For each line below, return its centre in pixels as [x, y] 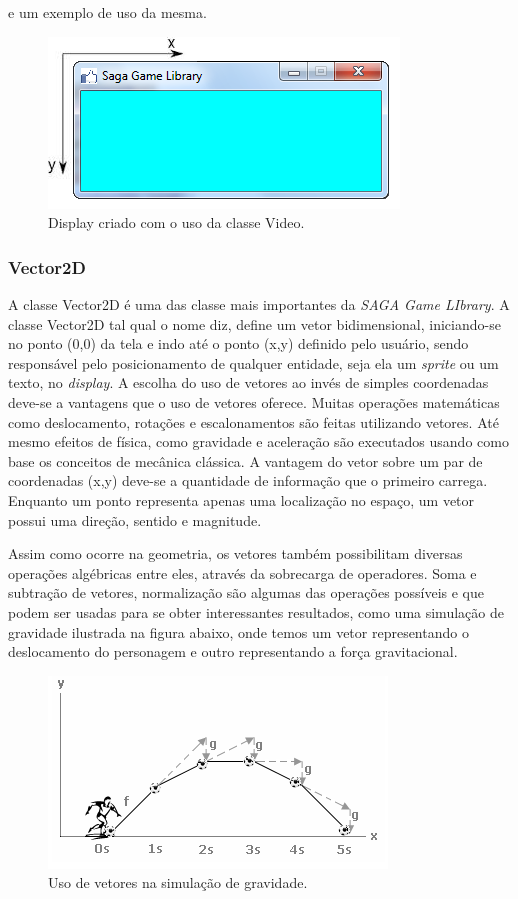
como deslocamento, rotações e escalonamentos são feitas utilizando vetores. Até [253, 421]
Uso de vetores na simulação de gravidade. [178, 882]
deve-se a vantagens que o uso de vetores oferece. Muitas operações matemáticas [254, 401]
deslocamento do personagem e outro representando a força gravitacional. [233, 651]
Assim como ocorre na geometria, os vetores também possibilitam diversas [235, 553]
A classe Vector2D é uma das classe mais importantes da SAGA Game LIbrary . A [259, 304]
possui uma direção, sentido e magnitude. [135, 519]
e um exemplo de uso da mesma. [107, 12]
